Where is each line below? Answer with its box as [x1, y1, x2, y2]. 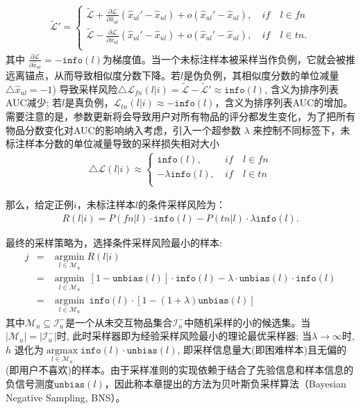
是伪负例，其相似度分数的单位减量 [183, 67, 339, 82]
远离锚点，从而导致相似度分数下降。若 [6, 67, 180, 82]
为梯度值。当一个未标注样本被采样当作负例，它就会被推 [102, 51, 355, 66]
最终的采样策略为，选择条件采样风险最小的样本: [6, 235, 222, 249]
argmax [46, 345, 78, 356]
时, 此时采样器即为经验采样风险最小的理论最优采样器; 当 [56, 328, 312, 343]
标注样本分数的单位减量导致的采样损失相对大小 [6, 136, 219, 151]
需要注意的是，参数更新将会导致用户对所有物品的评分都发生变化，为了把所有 [6, 108, 355, 123]
